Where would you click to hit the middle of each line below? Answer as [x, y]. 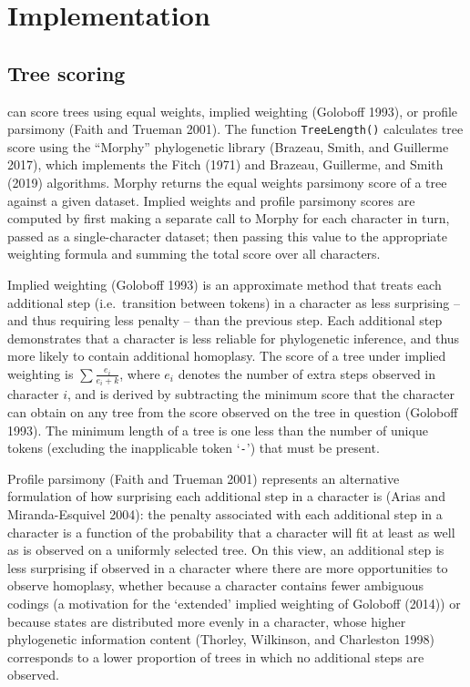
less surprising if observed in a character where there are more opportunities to [228, 567]
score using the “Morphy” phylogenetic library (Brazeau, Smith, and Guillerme [228, 146]
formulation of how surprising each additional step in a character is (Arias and [226, 496]
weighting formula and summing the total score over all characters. [194, 254]
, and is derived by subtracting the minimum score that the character [261, 394]
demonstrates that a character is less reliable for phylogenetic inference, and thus [234, 338]
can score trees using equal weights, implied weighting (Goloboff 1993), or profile [233, 111]
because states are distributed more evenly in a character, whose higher [207, 621]
